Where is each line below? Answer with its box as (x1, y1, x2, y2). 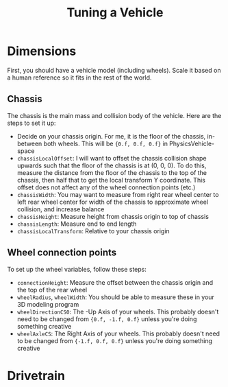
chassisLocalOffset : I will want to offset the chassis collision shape (16, 154, 207, 162)
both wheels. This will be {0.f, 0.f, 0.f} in (43, 139, 168, 148)
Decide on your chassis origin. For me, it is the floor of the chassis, (16, 132, 206, 140)
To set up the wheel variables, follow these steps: (7, 265, 147, 273)
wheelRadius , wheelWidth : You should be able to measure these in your (16, 293, 214, 301)
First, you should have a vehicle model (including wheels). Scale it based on (7, 66, 221, 74)
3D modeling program (16, 300, 79, 308)
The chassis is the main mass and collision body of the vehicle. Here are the (7, 111, 222, 119)
